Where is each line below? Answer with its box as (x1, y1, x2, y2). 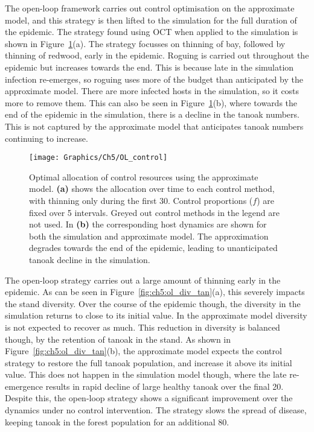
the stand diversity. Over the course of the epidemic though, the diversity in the (5, 297, 301, 310)
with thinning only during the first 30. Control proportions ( (29, 194, 253, 206)
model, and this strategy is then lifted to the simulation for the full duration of (5, 13, 297, 26)
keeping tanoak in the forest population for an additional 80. (5, 415, 229, 428)
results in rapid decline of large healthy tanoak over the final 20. (45, 380, 284, 392)
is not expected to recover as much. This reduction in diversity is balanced (5, 320, 280, 333)
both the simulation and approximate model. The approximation (29, 229, 269, 242)
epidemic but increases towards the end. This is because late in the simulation (5, 60, 294, 73)
